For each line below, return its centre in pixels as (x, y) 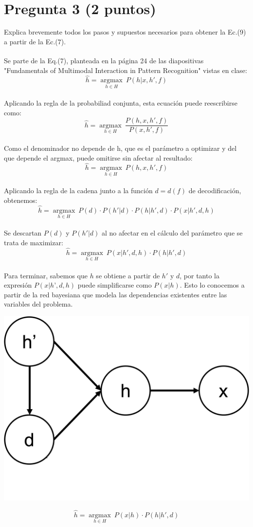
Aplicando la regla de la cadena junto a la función (78, 191)
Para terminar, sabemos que (46, 275)
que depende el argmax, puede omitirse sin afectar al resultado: (98, 157)
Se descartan (23, 233)
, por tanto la (199, 275)
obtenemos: (21, 200)
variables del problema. (38, 304)
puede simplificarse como (115, 285)
